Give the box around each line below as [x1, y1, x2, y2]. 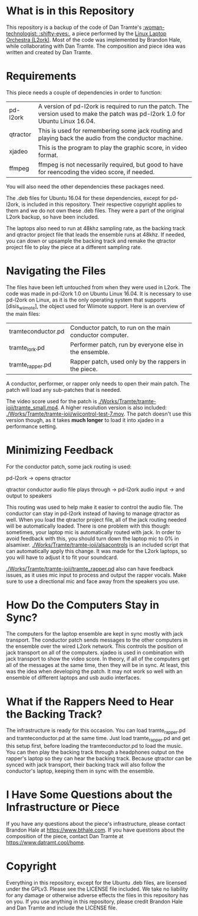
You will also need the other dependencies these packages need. [6, 183, 165, 190]
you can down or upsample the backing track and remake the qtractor [6, 237, 176, 244]
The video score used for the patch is [6, 397, 97, 405]
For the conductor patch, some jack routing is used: [6, 463, 131, 470]
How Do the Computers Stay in [6, 598, 160, 611]
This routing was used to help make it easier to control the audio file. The [6, 503, 184, 511]
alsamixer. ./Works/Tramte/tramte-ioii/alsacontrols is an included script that [6, 541, 189, 548]
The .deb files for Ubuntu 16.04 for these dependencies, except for [6, 194, 169, 201]
